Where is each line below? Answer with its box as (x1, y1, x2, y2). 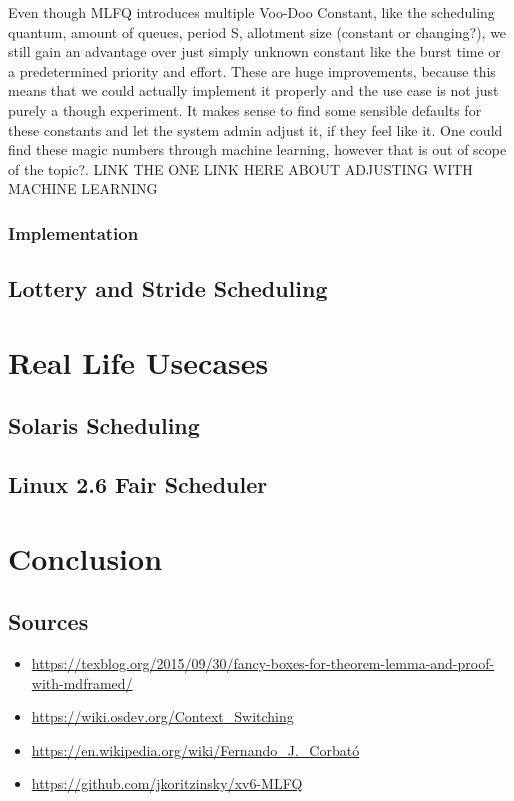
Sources (8, 606, 89, 637)
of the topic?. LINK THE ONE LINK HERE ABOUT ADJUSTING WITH (8, 158, 473, 179)
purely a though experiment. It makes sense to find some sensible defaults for (8, 99, 482, 120)
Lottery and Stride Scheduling (8, 273, 328, 304)
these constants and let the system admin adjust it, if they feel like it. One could (8, 119, 503, 140)
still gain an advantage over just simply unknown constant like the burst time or (8, 41, 501, 62)
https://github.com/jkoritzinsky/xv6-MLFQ (31, 773, 303, 794)
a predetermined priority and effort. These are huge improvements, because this (8, 60, 496, 81)
